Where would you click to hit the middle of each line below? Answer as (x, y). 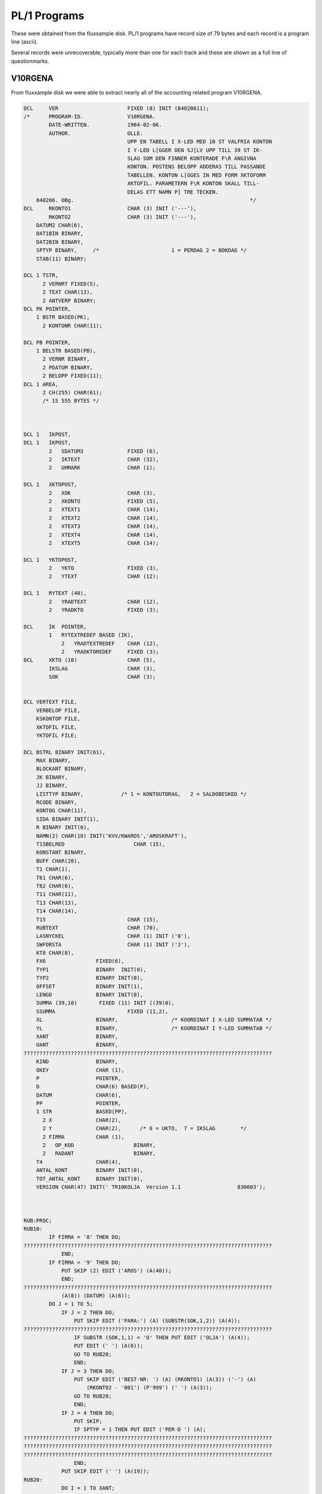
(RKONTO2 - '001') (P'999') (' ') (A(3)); (150, 1388)
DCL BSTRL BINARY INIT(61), (64, 752)
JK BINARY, (52, 777)
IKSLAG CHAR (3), (102, 668)
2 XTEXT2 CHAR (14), (104, 518)
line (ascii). (24, 41)
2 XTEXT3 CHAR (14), (104, 526)
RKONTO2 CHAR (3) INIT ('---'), (123, 217)
